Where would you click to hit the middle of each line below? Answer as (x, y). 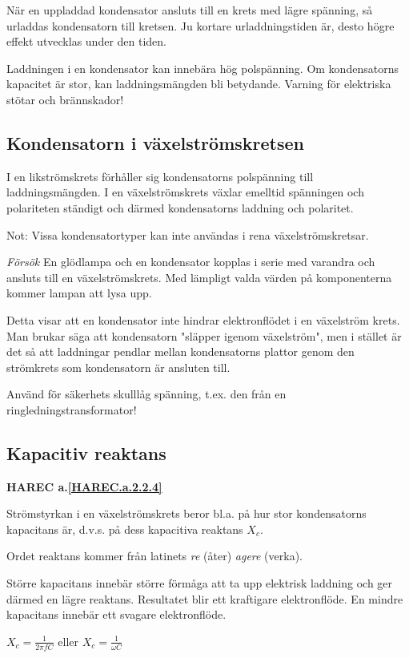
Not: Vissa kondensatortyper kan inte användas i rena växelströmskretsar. (188, 234)
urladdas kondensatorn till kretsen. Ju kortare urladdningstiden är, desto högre (200, 25)
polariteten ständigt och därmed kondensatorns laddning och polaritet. (180, 207)
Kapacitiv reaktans (86, 452)
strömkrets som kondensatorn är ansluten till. (118, 367)
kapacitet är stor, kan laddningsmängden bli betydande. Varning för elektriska (199, 84)
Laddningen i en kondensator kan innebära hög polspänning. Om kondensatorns (202, 68)
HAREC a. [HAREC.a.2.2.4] (84, 486)
